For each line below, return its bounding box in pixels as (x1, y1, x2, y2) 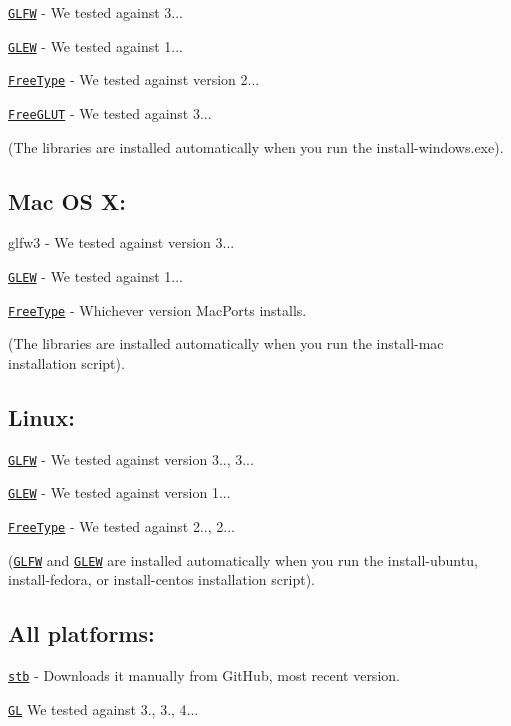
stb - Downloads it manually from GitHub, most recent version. (8, 665, 400, 686)
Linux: (8, 401, 75, 432)
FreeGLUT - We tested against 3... (8, 102, 212, 123)
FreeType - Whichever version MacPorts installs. (8, 299, 307, 320)
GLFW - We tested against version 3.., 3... (8, 448, 254, 469)
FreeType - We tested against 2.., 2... (8, 516, 235, 537)
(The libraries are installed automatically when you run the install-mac (8, 333, 444, 354)
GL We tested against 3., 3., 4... (8, 698, 199, 719)
